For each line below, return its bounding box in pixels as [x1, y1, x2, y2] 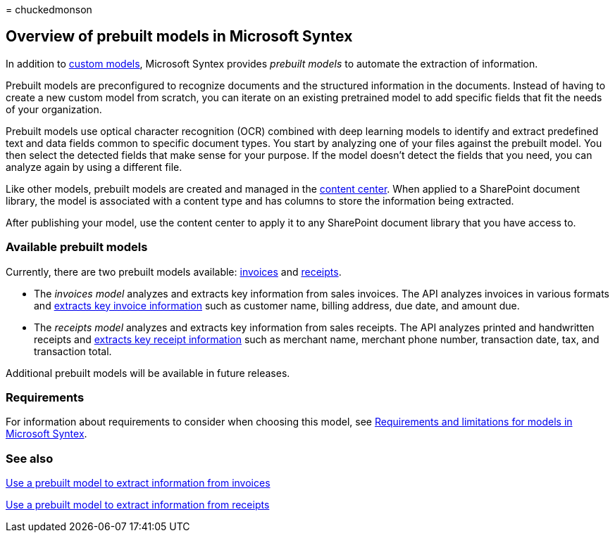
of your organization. [6, 103, 102, 115]
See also [6, 451, 54, 466]
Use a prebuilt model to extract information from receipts [6, 499, 270, 511]
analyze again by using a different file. [6, 160, 182, 173]
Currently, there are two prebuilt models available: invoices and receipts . [6, 265, 342, 278]
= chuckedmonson [6, 4, 92, 15]
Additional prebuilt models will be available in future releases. [6, 366, 290, 379]
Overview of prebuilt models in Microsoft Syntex [6, 27, 353, 46]
